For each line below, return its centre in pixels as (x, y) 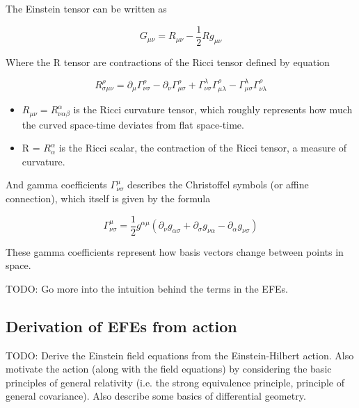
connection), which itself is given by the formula (108, 198)
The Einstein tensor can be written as (86, 8)
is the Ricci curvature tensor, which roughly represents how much (213, 109)
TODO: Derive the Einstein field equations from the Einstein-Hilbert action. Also (180, 355)
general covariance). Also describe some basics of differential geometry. (156, 396)
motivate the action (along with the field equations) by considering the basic (169, 369)
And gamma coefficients (56, 185)
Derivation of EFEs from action (121, 326)
